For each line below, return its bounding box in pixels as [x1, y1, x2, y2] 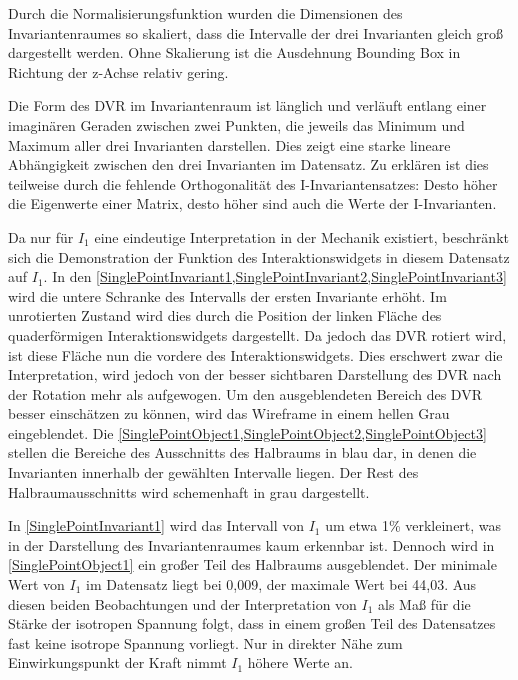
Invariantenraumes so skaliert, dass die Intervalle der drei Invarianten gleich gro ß [8, 22, 503, 43]
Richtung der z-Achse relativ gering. [8, 61, 229, 82]
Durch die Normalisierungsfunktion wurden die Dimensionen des [8, 3, 403, 23]
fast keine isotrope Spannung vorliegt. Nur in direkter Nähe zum [8, 632, 403, 653]
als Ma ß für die [378, 593, 471, 614]
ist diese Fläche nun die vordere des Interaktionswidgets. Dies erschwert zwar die [8, 344, 503, 365]
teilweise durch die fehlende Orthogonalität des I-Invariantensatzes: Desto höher [8, 173, 498, 194]
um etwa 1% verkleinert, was [325, 515, 502, 536]
